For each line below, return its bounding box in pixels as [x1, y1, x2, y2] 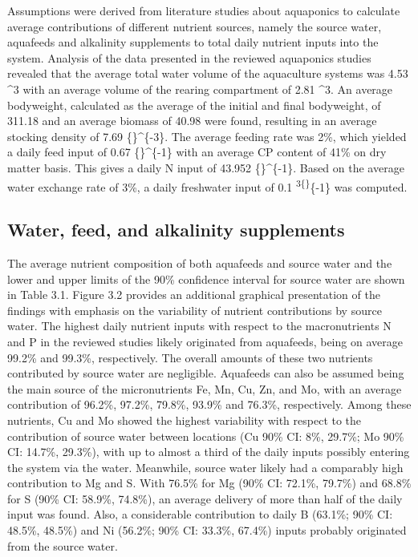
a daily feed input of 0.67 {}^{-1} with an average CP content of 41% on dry [7, 143, 387, 160]
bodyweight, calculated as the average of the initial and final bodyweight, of [7, 96, 381, 113]
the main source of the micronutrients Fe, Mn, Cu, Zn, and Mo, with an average [7, 380, 402, 397]
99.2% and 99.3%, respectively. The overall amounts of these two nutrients [7, 349, 373, 365]
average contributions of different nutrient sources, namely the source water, [7, 18, 382, 34]
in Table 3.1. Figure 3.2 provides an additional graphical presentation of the [7, 286, 380, 303]
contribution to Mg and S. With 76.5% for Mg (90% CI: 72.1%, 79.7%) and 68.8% [7, 474, 412, 491]
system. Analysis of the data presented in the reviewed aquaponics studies [7, 49, 371, 66]
